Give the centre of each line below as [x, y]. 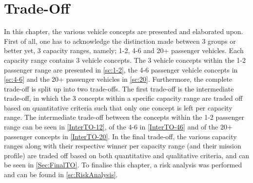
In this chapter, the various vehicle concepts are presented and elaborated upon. [124, 31]
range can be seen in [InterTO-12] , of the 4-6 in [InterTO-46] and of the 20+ [118, 127]
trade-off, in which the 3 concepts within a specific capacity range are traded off [123, 98]
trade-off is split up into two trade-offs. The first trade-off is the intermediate [119, 88]
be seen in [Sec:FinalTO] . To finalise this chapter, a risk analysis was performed [123, 165]
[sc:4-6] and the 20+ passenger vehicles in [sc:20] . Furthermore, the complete [118, 79]
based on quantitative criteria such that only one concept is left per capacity [118, 107]
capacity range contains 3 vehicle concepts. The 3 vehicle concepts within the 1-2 [125, 60]
